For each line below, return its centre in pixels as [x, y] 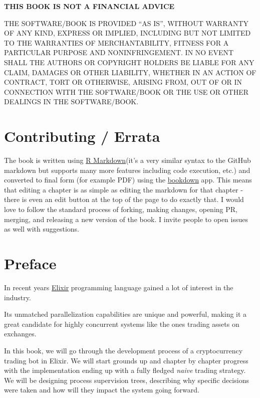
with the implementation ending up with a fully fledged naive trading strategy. [125, 370]
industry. [18, 297]
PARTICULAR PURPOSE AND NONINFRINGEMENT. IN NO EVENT [119, 52]
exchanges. [20, 334]
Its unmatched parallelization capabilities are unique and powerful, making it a [125, 314]
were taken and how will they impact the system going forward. [102, 390]
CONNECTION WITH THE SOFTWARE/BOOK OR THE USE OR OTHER [126, 91]
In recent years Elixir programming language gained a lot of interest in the [119, 287]
